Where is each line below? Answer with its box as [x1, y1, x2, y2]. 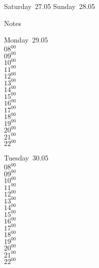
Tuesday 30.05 [4, 152, 49, 163]
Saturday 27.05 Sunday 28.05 [4, 1, 95, 11]
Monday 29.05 [4, 34, 48, 45]
